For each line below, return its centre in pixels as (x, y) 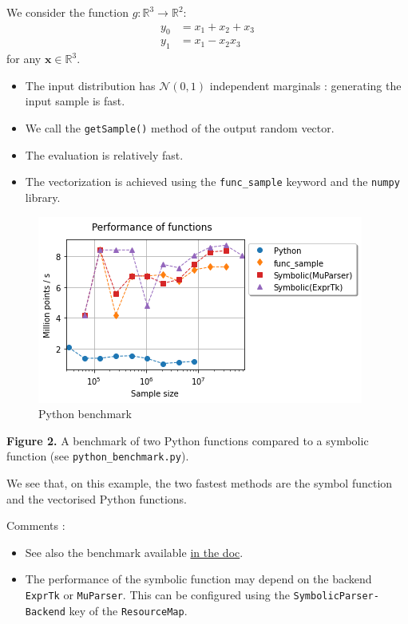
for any (24, 59)
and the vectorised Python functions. (97, 498)
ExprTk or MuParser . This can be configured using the (157, 594)
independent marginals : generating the (305, 85)
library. (43, 197)
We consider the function (67, 12)
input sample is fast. (75, 101)
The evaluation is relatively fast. (104, 154)
